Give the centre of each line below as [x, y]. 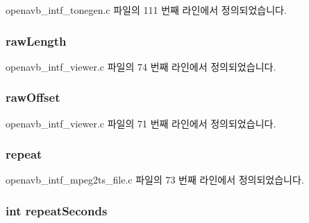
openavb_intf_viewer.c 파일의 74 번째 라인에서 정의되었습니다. [141, 66]
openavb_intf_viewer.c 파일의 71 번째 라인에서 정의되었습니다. [141, 123]
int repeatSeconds [57, 210]
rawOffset [33, 97]
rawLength [36, 41]
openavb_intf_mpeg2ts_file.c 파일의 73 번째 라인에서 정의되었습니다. [155, 180]
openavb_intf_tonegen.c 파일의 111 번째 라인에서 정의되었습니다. [146, 10]
